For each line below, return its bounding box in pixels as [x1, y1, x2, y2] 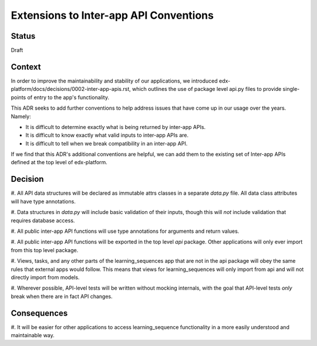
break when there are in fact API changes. [11, 293, 113, 300]
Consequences [11, 308, 68, 318]
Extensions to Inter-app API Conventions [11, 9, 214, 22]
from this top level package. [11, 246, 79, 253]
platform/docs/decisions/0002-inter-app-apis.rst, [11, 86, 131, 93]
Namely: [11, 113, 32, 120]
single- [282, 86, 300, 93]
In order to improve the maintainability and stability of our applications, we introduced [11, 77, 218, 84]
